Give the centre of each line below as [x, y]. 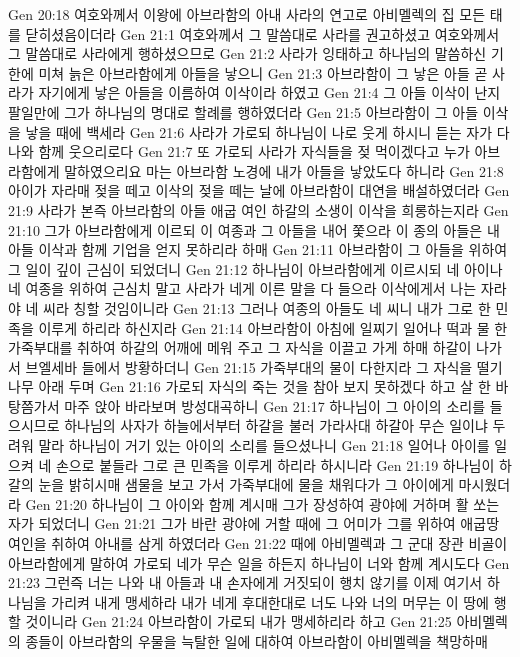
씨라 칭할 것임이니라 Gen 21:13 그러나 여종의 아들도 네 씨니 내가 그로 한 [267, 307]
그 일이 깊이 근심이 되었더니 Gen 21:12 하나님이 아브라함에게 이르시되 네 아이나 [255, 268]
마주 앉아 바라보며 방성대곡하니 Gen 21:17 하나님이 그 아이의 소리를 [275, 405]
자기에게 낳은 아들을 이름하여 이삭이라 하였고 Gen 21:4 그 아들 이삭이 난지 [269, 92]
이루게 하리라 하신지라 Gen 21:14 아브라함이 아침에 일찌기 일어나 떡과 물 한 [273, 327]
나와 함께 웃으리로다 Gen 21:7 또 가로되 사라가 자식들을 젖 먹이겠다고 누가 [239, 151]
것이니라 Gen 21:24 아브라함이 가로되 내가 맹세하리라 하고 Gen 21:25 [238, 621]
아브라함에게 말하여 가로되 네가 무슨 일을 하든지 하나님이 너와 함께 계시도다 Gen [259, 562]
